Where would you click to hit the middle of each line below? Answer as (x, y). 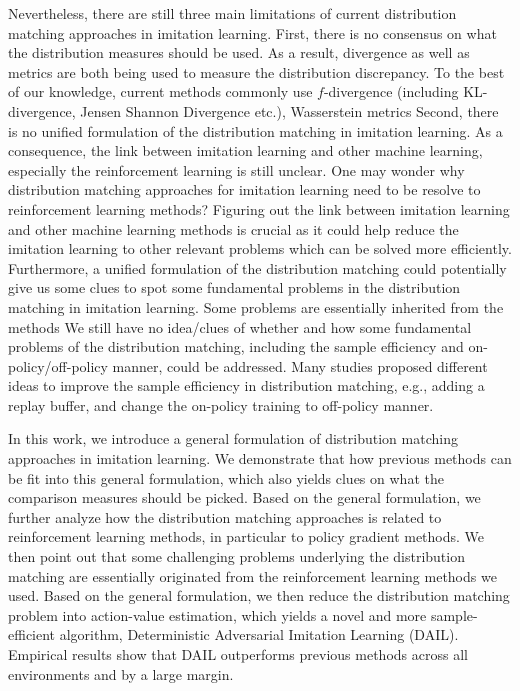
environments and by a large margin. (121, 673)
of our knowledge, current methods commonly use (160, 91)
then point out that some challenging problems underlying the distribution (236, 556)
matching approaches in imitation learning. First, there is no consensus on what (252, 32)
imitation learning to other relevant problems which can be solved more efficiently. (260, 248)
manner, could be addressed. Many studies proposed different (300, 365)
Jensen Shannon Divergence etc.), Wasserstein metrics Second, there (289, 110)
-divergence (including (391, 91)
